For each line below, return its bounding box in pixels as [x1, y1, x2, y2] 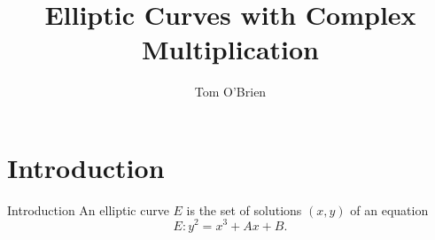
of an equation [350, 200, 429, 219]
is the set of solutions [186, 200, 302, 219]
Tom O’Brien [194, 82, 267, 101]
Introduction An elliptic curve [7, 200, 169, 219]
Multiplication [141, 31, 319, 67]
